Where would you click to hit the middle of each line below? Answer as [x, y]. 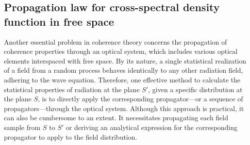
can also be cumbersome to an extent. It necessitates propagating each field [116, 118]
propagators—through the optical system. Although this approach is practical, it [124, 108]
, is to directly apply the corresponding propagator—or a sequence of [141, 99]
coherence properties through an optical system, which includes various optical [121, 51]
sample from [22, 127]
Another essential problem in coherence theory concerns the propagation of [116, 41]
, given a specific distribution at [195, 89]
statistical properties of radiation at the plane [72, 89]
